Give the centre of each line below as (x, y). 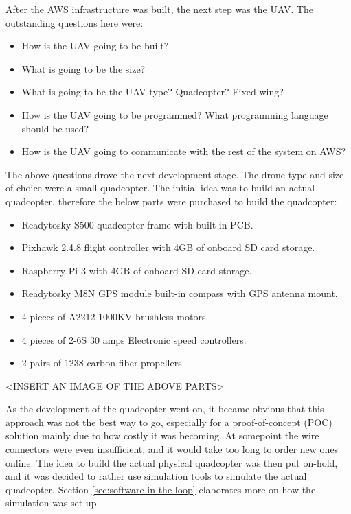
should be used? (55, 128)
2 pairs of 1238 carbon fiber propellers (102, 363)
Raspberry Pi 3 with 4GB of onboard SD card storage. (137, 270)
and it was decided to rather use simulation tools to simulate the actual (156, 476)
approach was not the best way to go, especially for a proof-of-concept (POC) (169, 422)
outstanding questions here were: (75, 22)
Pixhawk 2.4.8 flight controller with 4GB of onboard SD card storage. (168, 247)
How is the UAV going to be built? (95, 46)
